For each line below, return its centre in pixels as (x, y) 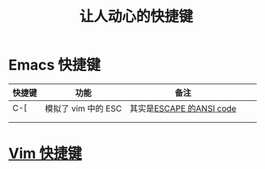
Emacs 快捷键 (55, 65)
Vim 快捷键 (45, 154)
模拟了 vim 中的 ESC (83, 108)
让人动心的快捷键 (136, 17)
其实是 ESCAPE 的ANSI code (183, 108)
